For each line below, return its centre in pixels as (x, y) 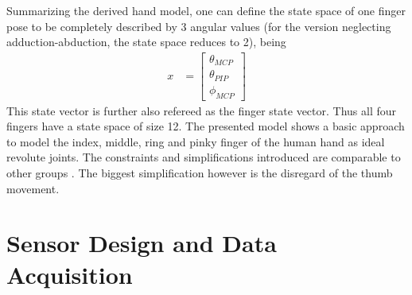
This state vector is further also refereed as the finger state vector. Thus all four (202, 110)
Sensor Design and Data (142, 243)
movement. (33, 188)
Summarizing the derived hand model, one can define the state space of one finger (206, 10)
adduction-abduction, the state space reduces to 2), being (146, 42)
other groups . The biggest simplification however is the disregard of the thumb (200, 173)
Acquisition (70, 274)
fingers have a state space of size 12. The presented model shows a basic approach (206, 126)
